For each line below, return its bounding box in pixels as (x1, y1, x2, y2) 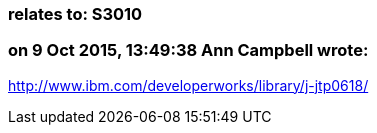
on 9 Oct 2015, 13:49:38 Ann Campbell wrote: (8, 40, 369, 61)
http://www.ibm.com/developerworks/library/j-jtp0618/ (8, 76, 369, 94)
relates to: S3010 (8, 4, 143, 24)
